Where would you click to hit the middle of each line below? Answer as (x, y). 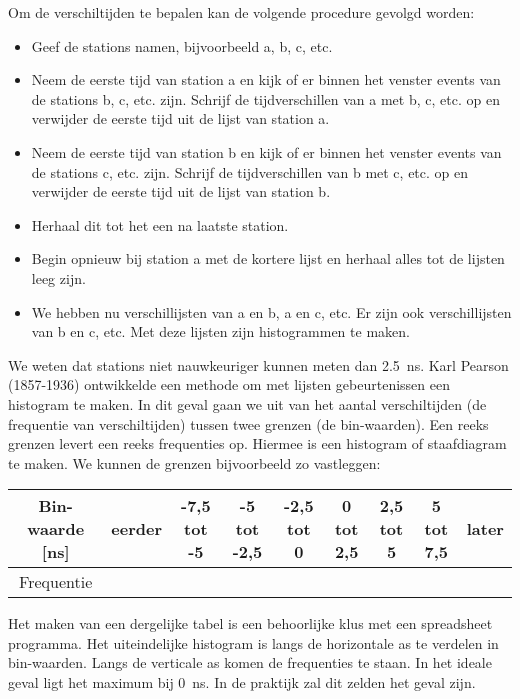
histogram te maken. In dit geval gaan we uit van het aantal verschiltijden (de (247, 403)
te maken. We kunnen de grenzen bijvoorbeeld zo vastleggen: (194, 462)
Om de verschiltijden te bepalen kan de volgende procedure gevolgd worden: (241, 12)
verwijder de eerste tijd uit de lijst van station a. (180, 118)
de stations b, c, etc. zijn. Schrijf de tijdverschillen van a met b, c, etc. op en (265, 98)
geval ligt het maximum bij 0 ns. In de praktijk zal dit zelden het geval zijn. (242, 682)
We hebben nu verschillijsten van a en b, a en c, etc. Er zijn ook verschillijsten (271, 311)
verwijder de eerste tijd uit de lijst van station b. (181, 191)
